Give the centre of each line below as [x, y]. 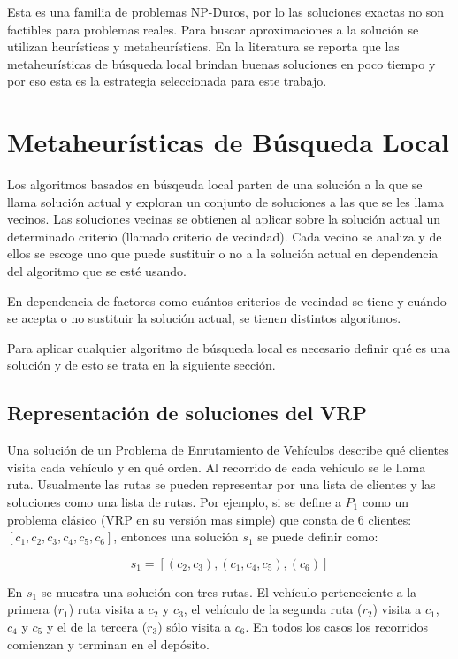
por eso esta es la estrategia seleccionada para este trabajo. [167, 81]
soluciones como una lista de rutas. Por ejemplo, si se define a [174, 502]
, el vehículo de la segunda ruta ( [273, 609]
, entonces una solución [176, 536]
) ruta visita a [106, 609]
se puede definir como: [318, 536]
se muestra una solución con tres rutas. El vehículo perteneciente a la [229, 591]
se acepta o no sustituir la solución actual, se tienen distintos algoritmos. [204, 318]
